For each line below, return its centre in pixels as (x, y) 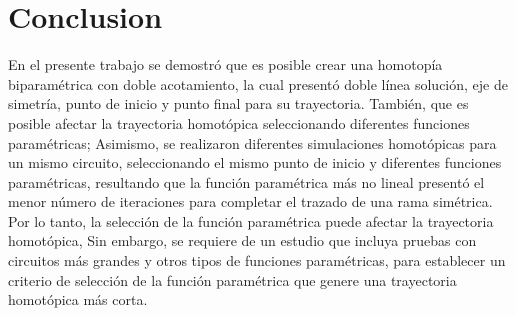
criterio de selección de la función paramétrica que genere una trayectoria (232, 279)
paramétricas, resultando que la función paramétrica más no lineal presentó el (246, 181)
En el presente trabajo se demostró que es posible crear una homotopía (225, 64)
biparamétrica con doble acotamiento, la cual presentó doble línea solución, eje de (258, 83)
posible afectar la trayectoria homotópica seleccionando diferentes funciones (239, 122)
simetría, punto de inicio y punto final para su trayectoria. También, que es (238, 103)
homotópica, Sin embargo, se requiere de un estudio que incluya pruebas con (242, 240)
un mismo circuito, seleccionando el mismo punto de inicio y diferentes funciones (255, 162)
